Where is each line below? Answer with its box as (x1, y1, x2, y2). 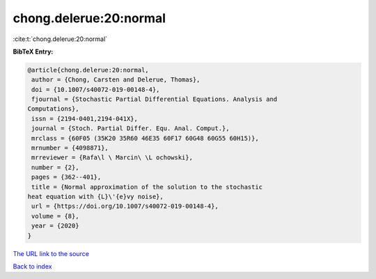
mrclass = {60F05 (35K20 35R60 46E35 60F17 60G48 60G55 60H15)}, (31, 134, 259, 142)
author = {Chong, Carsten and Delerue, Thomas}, (31, 76, 201, 83)
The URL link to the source (13, 249, 90, 257)
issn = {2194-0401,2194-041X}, (31, 115, 139, 122)
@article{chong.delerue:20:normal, (27, 66, 149, 74)
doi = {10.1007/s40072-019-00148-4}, (31, 86, 160, 93)
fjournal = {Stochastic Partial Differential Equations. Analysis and (31, 95, 278, 104)
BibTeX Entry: (13, 47, 54, 56)
